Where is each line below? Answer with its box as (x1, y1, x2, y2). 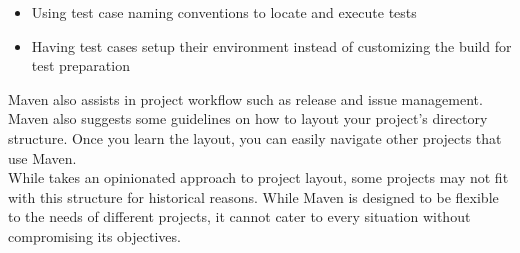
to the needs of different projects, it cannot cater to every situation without (8, 206, 471, 227)
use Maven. (8, 147, 77, 168)
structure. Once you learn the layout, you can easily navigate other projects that (8, 127, 502, 148)
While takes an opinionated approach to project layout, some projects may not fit (8, 167, 509, 188)
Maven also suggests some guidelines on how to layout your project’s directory (8, 108, 488, 129)
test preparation (31, 55, 130, 76)
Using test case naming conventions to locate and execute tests (31, 2, 417, 22)
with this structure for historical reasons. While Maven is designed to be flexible (8, 186, 499, 207)
